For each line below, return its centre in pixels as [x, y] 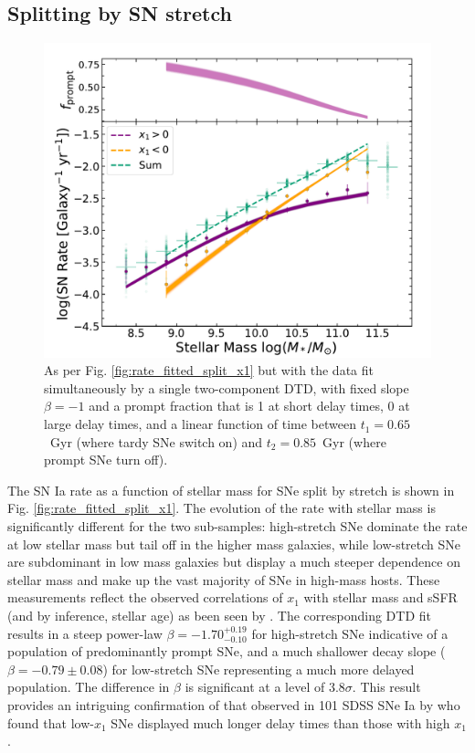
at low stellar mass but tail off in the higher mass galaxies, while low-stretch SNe [234, 544]
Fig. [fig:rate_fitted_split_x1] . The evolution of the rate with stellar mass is [222, 508]
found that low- [51, 722]
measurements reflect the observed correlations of [145, 597]
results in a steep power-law [85, 633]
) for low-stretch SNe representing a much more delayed [259, 669]
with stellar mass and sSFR [380, 597]
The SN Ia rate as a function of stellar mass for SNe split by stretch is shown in [231, 490]
